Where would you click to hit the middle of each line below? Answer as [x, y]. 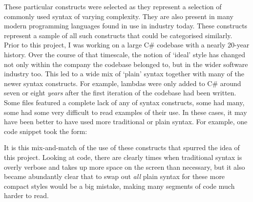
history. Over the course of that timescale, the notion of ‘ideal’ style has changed [125, 54]
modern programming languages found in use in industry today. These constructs [126, 26]
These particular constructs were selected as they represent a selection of [113, 6]
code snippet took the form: [46, 131]
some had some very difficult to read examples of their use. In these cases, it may [126, 112]
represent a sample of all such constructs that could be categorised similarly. [118, 35]
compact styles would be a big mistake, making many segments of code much [119, 186]
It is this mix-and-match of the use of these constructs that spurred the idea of [122, 147]
